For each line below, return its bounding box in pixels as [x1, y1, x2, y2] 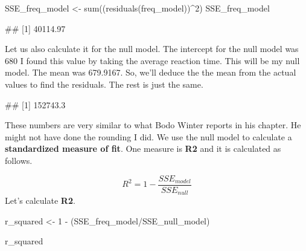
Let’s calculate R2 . [5, 194, 75, 207]
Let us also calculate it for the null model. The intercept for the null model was [5, 42, 299, 55]
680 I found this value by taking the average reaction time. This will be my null [5, 54, 300, 67]
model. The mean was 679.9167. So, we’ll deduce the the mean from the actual [5, 66, 296, 79]
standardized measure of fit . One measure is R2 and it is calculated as [5, 142, 281, 155]
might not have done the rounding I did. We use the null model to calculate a [5, 130, 292, 143]
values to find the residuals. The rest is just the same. [5, 77, 203, 90]
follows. [5, 154, 33, 166]
